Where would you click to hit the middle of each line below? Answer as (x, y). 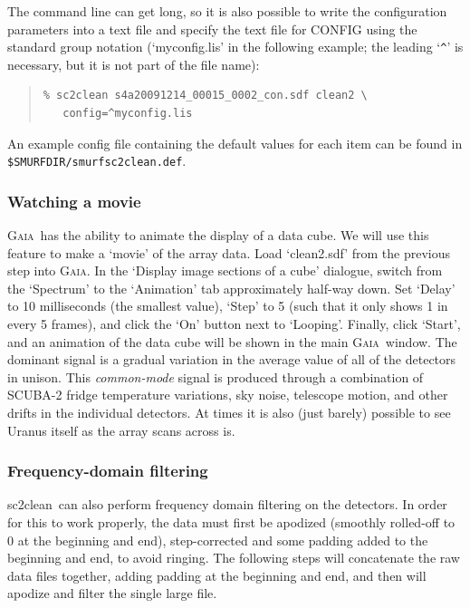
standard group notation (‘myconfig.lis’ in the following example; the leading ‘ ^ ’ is (235, 47)
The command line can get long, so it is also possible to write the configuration (227, 11)
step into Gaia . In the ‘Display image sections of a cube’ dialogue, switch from (225, 270)
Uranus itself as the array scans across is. (121, 430)
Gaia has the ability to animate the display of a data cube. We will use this (218, 235)
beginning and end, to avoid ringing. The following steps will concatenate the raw (234, 558)
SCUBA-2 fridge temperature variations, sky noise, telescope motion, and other (228, 395)
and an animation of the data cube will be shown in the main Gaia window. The (232, 341)
